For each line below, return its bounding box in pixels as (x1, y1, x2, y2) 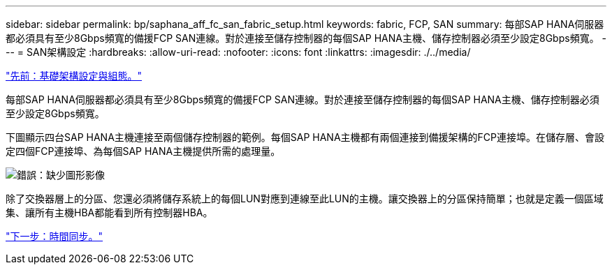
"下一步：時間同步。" (6, 230, 103, 242)
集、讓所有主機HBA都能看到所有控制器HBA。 (6, 207, 213, 218)
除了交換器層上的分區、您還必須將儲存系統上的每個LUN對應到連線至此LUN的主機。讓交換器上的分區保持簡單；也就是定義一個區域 (6, 193, 604, 204)
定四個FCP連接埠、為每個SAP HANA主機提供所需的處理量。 (6, 145, 281, 157)
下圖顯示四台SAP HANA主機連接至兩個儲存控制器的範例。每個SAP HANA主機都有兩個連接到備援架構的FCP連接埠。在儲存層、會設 (6, 131, 605, 143)
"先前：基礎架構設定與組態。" (6, 70, 143, 82)
